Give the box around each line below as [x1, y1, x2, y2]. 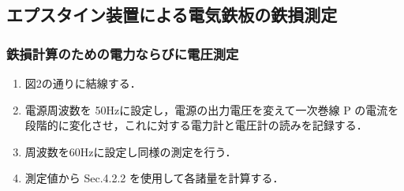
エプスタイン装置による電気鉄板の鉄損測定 [6, 2, 338, 27]
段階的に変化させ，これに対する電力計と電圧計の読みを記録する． [24, 117, 368, 133]
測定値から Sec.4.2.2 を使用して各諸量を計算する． [24, 170, 284, 186]
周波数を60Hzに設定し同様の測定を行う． [24, 143, 237, 159]
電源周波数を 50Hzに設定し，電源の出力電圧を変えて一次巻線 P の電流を [24, 101, 399, 118]
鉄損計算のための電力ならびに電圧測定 [6, 43, 239, 63]
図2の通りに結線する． [24, 75, 141, 91]
